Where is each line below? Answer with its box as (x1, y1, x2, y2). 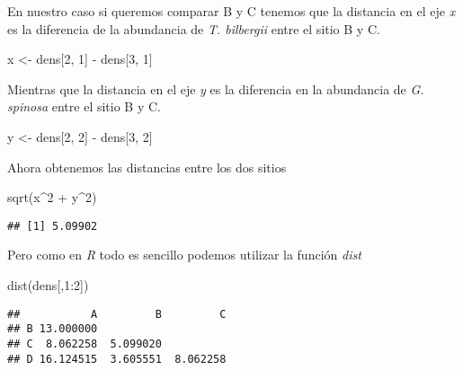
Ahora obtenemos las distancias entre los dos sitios (7, 157, 287, 176)
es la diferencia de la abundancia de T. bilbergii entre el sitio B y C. (7, 19, 380, 38)
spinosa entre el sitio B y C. (7, 97, 161, 116)
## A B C (7, 307, 227, 321)
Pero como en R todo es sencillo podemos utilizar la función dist (7, 245, 361, 264)
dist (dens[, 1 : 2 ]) (7, 276, 89, 294)
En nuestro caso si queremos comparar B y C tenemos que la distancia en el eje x (7, 2, 456, 20)
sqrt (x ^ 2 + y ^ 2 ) (7, 188, 97, 207)
